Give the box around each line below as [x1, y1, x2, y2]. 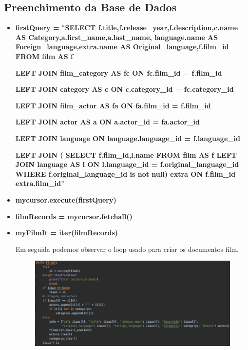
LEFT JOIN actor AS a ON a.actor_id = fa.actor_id [15, 117, 200, 127]
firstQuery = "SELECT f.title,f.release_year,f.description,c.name [15, 22, 238, 33]
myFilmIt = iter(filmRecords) [15, 227, 118, 238]
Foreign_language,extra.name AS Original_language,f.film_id [15, 41, 229, 52]
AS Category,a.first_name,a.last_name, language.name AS [15, 32, 218, 42]
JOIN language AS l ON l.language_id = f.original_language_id [15, 159, 239, 169]
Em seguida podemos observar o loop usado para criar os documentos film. [15, 244, 239, 254]
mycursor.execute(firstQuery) [15, 194, 116, 205]
